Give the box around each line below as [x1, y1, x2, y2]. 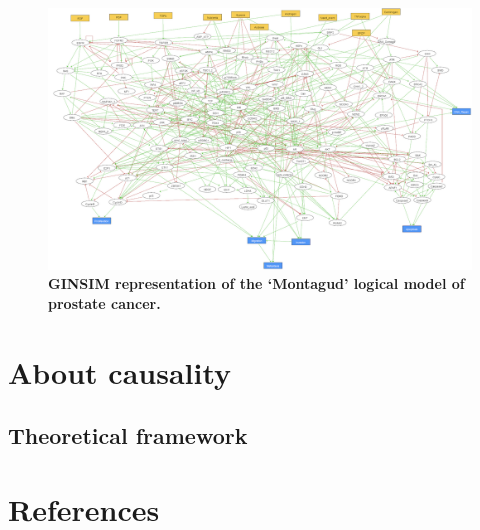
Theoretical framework [8, 420, 248, 451]
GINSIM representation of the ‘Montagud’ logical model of [48, 273, 465, 294]
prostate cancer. [48, 292, 161, 313]
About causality [8, 351, 232, 392]
